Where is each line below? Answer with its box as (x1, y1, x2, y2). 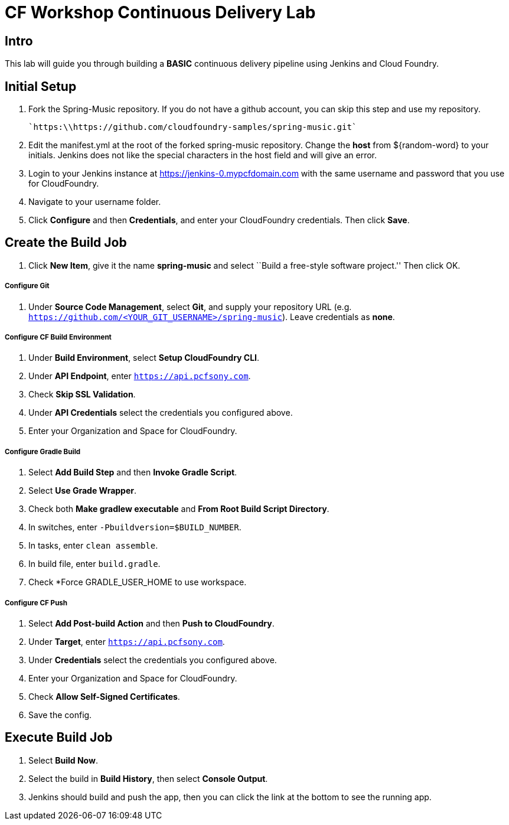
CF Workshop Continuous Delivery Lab (5, 2, 316, 22)
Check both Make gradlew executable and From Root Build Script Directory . (28, 504, 329, 514)
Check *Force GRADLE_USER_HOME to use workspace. (28, 577, 247, 588)
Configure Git (5, 282, 50, 291)
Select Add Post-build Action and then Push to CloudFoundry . (28, 618, 275, 628)
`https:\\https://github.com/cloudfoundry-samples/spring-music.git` (28, 122, 357, 132)
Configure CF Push (5, 598, 68, 607)
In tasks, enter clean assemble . (28, 540, 158, 551)
